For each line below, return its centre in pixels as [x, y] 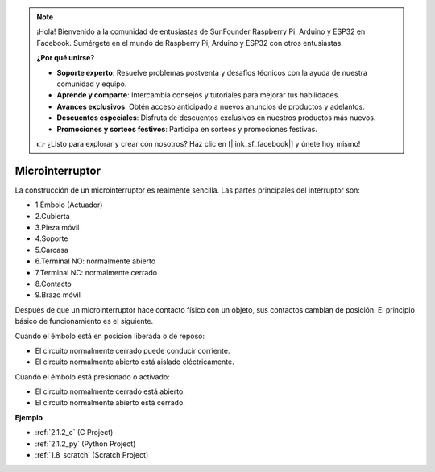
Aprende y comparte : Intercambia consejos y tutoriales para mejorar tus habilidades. [198, 95]
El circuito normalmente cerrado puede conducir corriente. [133, 350]
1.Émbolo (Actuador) [69, 205]
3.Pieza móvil [57, 227]
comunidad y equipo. [92, 84]
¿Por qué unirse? [66, 58]
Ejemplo [29, 417]
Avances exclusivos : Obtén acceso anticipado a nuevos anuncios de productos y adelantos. [211, 106]
